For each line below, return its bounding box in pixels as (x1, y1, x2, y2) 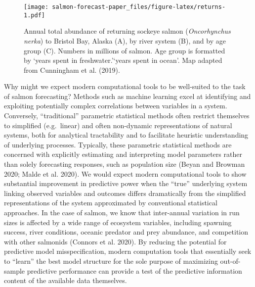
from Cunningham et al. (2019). (24, 64, 120, 75)
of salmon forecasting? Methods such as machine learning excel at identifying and (4, 91, 251, 101)
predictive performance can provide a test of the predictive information (27, 265, 242, 276)
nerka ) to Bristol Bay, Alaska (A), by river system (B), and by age (24, 35, 226, 46)
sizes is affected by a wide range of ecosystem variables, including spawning (4, 217, 232, 227)
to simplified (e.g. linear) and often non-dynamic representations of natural (4, 120, 232, 130)
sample (4, 265, 25, 276)
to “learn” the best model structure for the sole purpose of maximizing (4, 255, 218, 266)
